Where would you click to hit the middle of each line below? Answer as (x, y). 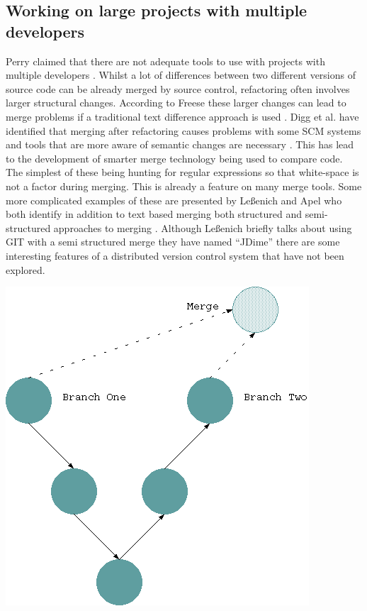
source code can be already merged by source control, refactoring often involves (178, 88)
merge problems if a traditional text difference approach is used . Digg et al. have (182, 116)
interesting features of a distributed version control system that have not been (175, 255)
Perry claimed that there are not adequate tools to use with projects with (165, 61)
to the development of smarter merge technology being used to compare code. (174, 158)
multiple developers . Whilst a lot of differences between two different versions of (181, 75)
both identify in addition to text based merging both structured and (154, 214)
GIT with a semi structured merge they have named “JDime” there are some (173, 242)
